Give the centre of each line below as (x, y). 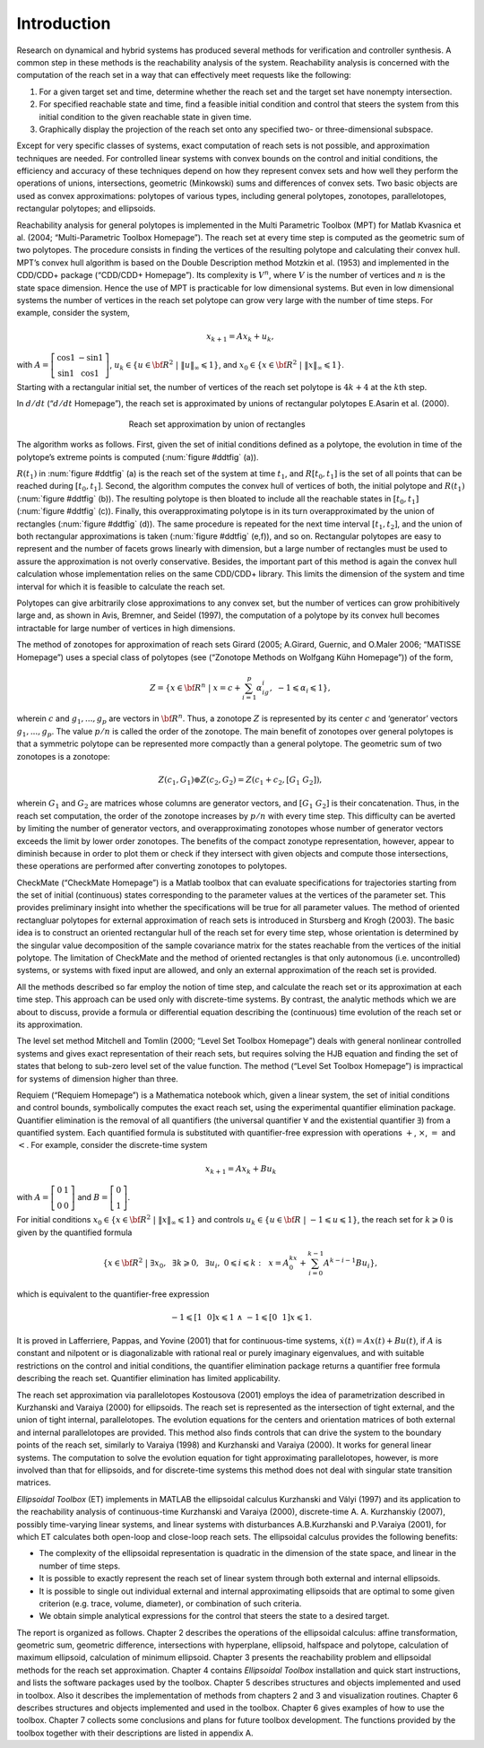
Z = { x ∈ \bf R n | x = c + (195, 687)
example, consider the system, (73, 313)
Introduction (64, 23)
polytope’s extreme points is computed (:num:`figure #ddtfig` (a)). (138, 457)
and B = (93, 1197)
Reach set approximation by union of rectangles (217, 424)
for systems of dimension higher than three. (97, 1078)
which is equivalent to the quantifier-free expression (113, 1294)
